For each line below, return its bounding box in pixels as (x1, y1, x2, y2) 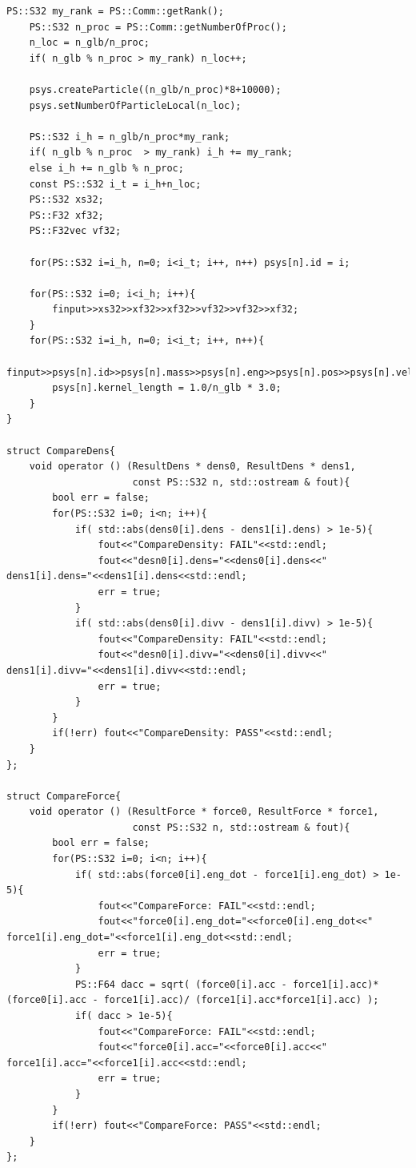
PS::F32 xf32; (29, 209, 104, 221)
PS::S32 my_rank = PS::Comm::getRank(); (6, 6, 225, 17)
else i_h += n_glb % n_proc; (29, 162, 184, 174)
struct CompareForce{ (6, 790, 122, 802)
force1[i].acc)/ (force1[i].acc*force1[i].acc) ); (103, 994, 379, 1006)
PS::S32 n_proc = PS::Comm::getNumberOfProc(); (29, 21, 287, 33)
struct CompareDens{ (6, 445, 116, 457)
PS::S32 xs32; (29, 194, 104, 206)
